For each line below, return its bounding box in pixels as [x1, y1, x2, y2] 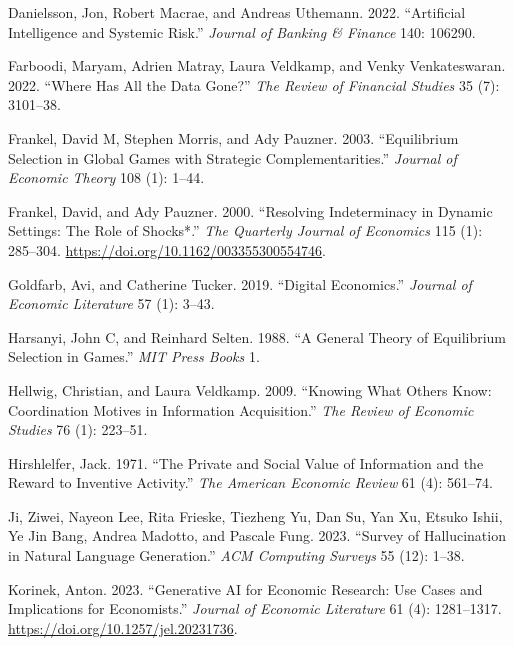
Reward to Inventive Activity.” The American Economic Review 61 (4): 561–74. [8, 472, 493, 493]
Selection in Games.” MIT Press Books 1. [8, 346, 260, 367]
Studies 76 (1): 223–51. [8, 419, 148, 440]
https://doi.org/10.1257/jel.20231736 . [8, 617, 238, 638]
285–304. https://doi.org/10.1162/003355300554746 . [8, 239, 326, 260]
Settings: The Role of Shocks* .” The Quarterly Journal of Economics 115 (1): [8, 220, 483, 241]
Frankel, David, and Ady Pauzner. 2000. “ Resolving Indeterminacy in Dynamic [8, 200, 493, 221]
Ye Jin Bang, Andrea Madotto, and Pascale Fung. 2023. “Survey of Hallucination [8, 525, 506, 546]
